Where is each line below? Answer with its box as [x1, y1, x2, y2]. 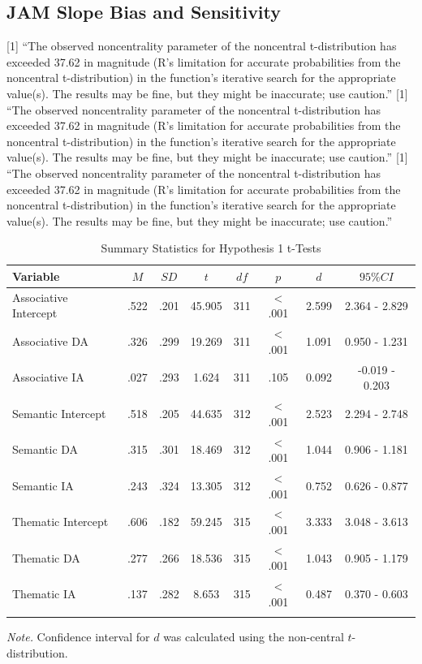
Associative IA [12, 369, 84, 386]
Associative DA [12, 333, 89, 349]
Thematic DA [12, 549, 80, 566]
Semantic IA [12, 476, 74, 494]
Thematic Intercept [12, 513, 109, 530]
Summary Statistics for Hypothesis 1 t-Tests [101, 239, 321, 257]
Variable [12, 267, 60, 284]
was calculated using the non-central [163, 628, 344, 645]
